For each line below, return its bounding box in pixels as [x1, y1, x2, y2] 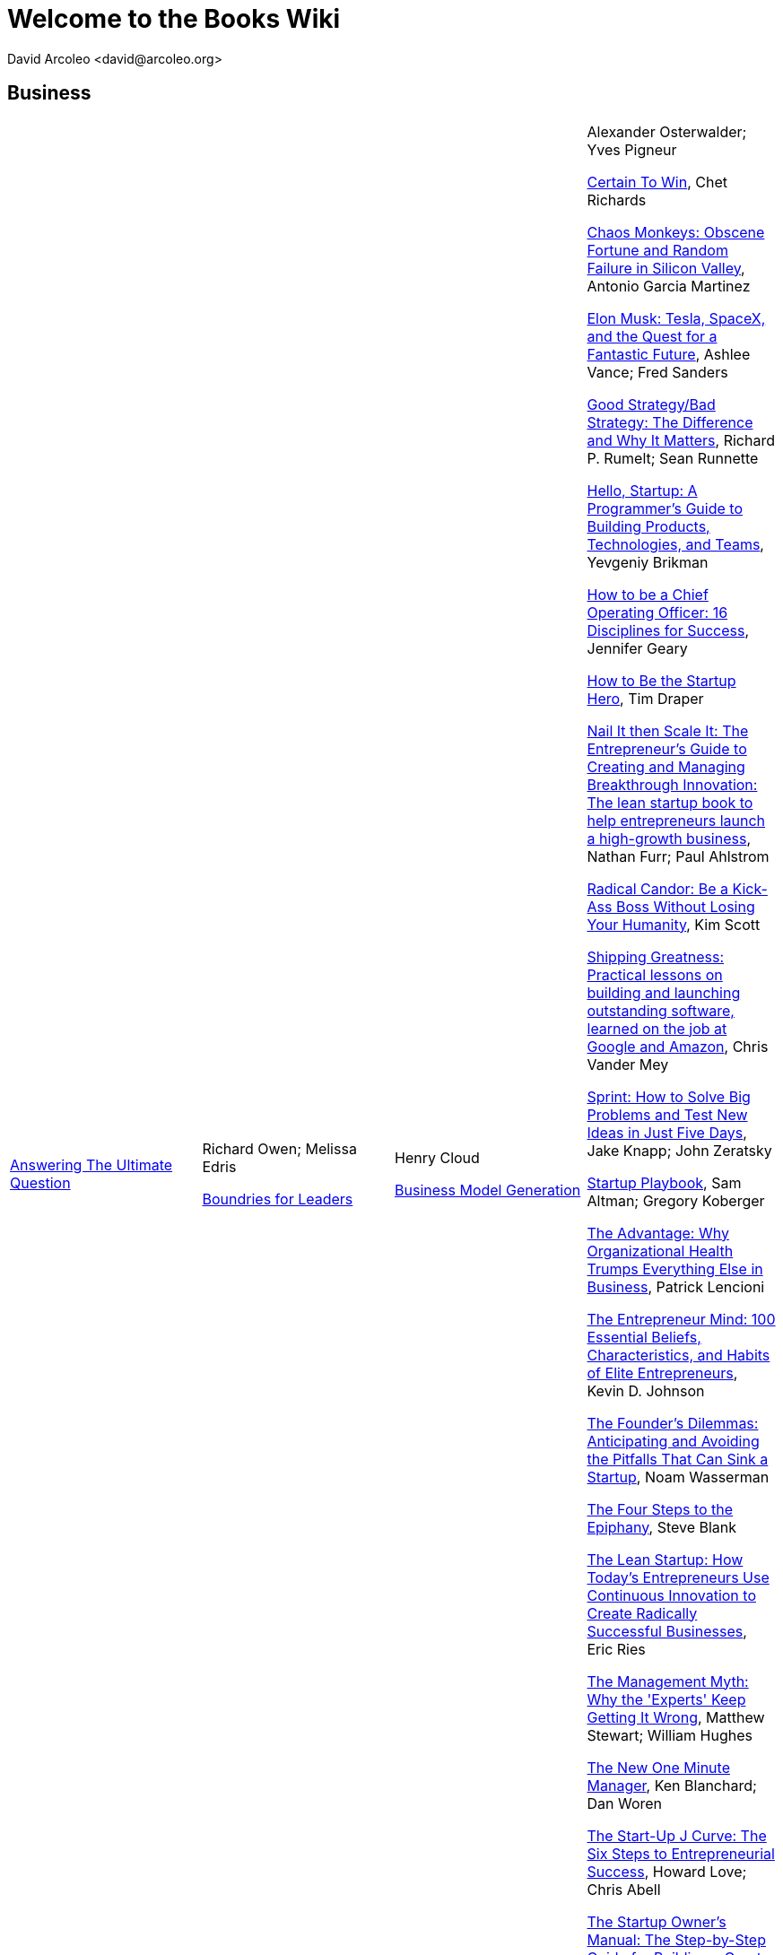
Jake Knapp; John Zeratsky [587, 1141, 772, 1160]
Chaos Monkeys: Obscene [587, 222, 765, 241]
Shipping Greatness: [587, 947, 725, 966]
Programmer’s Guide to [587, 499, 743, 517]
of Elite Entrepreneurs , [587, 1363, 738, 1382]
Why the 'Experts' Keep [587, 1690, 746, 1708]
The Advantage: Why [587, 1223, 729, 1242]
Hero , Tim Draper [587, 689, 704, 708]
